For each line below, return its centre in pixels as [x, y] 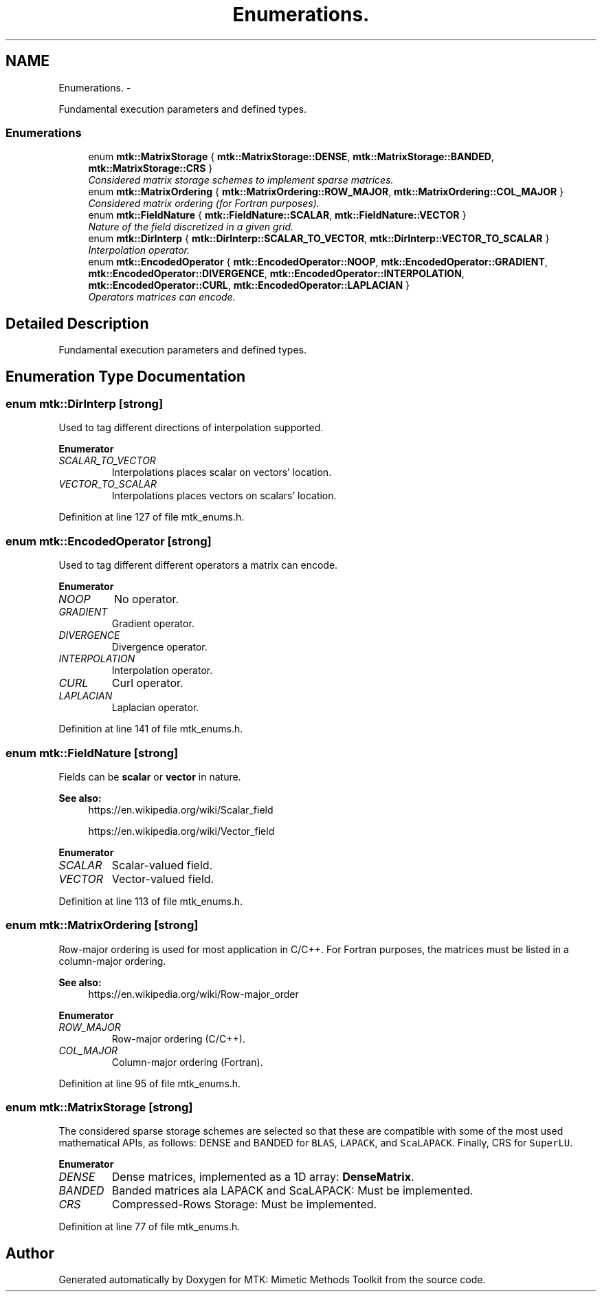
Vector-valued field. [163, 879]
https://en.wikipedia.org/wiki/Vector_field [181, 831]
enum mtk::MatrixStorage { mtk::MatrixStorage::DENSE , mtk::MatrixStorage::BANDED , [291, 157]
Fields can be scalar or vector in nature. [150, 776]
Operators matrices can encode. [162, 297]
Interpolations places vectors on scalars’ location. [224, 496]
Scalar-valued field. [162, 865]
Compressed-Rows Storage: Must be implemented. [244, 1205]
